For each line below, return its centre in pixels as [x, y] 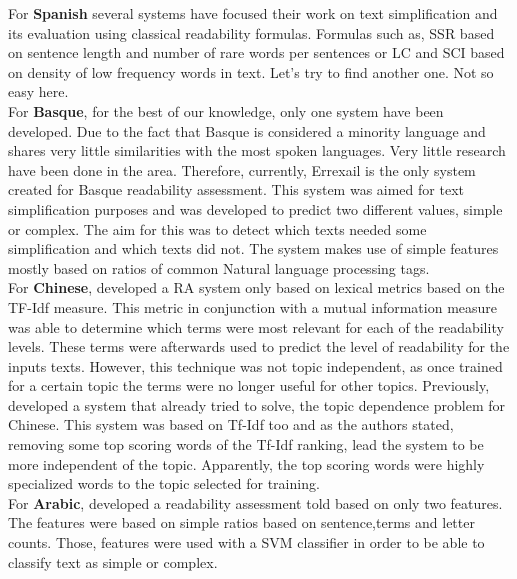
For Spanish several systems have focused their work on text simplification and [253, 13]
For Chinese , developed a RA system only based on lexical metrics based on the [256, 287]
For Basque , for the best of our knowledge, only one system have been [226, 110]
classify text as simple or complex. [113, 561]
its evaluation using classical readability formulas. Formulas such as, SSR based [251, 32]
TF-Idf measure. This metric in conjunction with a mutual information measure [253, 306]
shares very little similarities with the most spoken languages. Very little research [257, 150]
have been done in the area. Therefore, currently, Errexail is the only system [242, 169]
